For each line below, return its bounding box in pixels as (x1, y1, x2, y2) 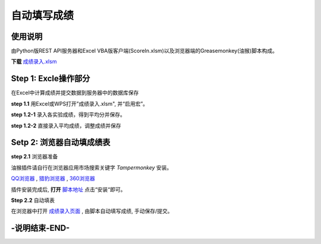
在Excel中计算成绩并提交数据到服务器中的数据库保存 (11, 89, 139, 96)
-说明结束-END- (11, 223, 70, 233)
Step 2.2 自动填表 (11, 197, 55, 204)
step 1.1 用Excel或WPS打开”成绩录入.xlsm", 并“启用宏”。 (11, 100, 149, 107)
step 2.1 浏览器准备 (11, 153, 58, 160)
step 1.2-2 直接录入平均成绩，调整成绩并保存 (11, 122, 121, 129)
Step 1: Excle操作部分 (11, 74, 90, 84)
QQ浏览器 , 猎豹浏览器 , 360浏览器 (11, 175, 95, 182)
